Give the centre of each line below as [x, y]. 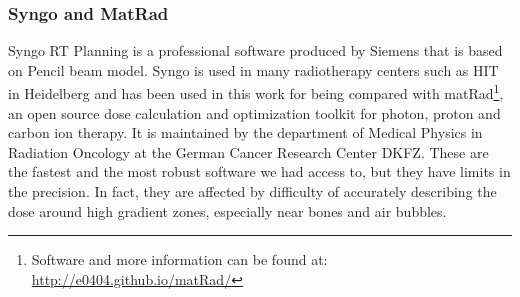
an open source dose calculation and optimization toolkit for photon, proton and [254, 112]
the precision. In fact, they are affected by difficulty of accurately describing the [252, 191]
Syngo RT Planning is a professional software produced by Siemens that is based [255, 50]
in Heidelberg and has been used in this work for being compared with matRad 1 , [256, 92]
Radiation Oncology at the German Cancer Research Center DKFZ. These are [248, 151]
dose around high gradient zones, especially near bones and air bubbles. [227, 210]
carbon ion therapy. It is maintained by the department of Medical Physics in [245, 132]
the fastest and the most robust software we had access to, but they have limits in [259, 171]
